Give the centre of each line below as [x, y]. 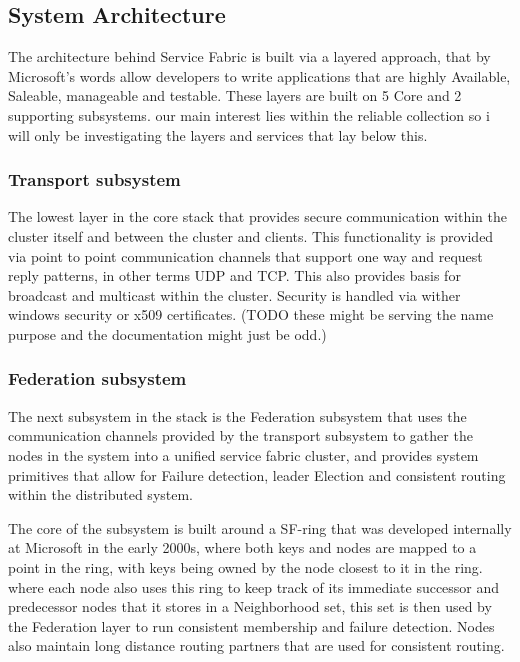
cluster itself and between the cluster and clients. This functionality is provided [251, 235]
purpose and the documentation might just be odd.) [167, 333]
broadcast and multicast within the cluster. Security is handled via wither [234, 294]
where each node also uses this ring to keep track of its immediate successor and [254, 586]
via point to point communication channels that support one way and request [245, 255]
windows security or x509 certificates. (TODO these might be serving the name [251, 314]
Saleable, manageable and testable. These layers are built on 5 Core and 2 [235, 95]
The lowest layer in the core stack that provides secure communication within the [257, 216]
